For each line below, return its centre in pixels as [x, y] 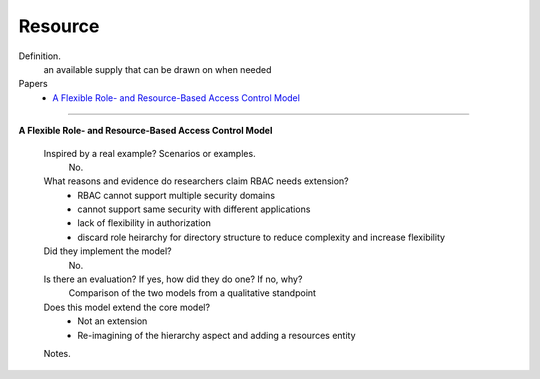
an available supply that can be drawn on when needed [157, 69]
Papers [33, 84]
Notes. [57, 353]
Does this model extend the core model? [126, 307]
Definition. [40, 56]
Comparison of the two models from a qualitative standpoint [192, 293]
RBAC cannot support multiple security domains [176, 195]
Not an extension [112, 321]
